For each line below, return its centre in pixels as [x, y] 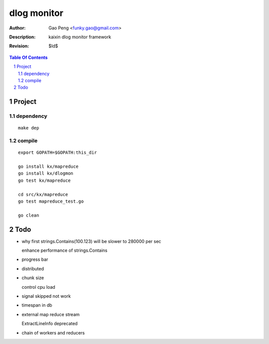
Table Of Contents [28, 57]
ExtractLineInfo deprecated [50, 324]
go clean [29, 215]
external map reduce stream [51, 314]
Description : [22, 37]
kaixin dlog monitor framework [80, 37]
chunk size [33, 278]
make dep [29, 128]
